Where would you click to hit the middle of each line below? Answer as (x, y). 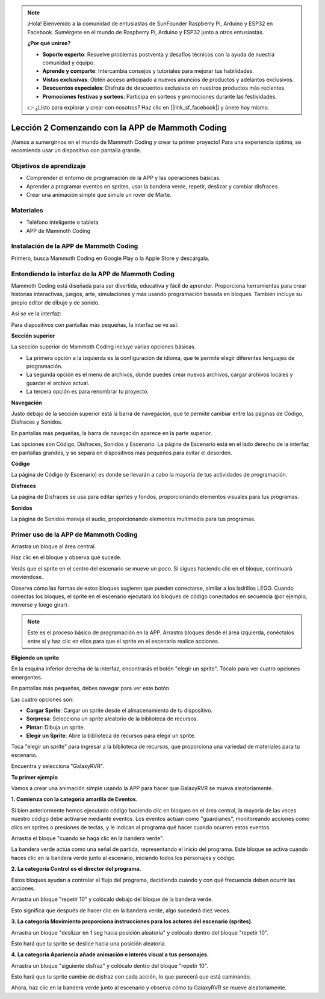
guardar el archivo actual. (58, 383)
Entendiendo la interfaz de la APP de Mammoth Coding (93, 274)
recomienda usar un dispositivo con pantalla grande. (76, 150)
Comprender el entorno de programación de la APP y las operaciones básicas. (123, 178)
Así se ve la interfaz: (36, 314)
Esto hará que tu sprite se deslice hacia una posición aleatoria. (89, 943)
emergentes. (27, 677)
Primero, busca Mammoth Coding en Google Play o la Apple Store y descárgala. (110, 258)
